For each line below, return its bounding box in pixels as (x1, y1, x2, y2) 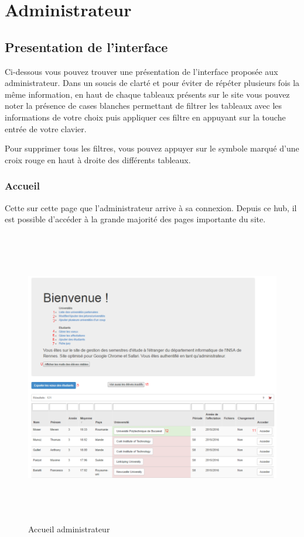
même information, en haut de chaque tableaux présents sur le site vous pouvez (5, 88, 290, 100)
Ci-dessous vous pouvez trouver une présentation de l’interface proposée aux (5, 65, 278, 77)
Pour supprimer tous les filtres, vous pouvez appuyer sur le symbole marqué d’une (5, 142, 299, 154)
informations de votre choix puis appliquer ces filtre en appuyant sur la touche (5, 111, 286, 123)
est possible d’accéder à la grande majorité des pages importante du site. (5, 213, 266, 225)
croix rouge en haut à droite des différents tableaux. (5, 153, 191, 166)
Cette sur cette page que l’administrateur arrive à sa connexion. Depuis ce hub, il (5, 201, 297, 214)
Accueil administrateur (28, 522, 110, 535)
